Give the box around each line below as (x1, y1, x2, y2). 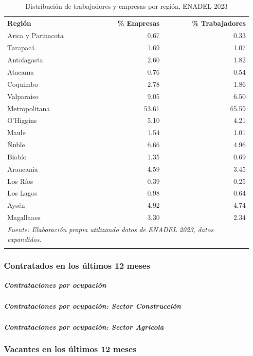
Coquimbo (7, 79, 38, 89)
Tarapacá (7, 42, 35, 53)
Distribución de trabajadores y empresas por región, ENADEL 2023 (25, 1, 228, 11)
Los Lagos (7, 188, 37, 198)
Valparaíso (7, 91, 38, 101)
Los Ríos (7, 176, 33, 186)
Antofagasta (7, 55, 43, 65)
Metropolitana (7, 103, 50, 113)
